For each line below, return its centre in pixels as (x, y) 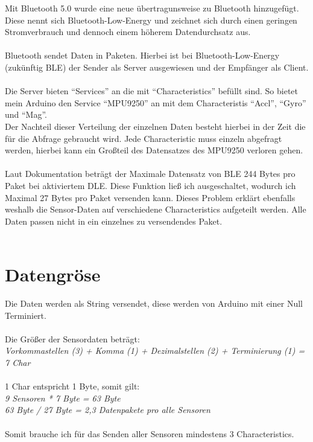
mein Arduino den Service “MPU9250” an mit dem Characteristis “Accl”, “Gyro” (156, 102)
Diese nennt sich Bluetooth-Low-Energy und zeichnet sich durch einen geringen (151, 20)
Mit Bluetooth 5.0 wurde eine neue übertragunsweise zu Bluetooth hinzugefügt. (152, 8)
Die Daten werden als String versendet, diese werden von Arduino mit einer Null (154, 303)
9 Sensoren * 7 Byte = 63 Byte (63, 398)
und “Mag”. (26, 114)
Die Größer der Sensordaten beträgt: (72, 338)
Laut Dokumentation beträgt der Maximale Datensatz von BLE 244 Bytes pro (150, 174)
